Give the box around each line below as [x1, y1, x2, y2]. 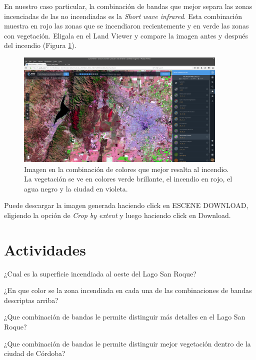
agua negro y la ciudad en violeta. [24, 183, 128, 193]
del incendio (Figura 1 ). [4, 40, 76, 50]
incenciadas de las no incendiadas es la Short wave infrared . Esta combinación [4, 10, 242, 21]
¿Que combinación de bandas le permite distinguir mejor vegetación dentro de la [4, 338, 251, 348]
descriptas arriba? [4, 294, 58, 305]
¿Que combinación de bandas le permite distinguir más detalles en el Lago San [4, 311, 245, 322]
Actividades [4, 239, 86, 259]
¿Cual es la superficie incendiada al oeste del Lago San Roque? [4, 268, 196, 278]
